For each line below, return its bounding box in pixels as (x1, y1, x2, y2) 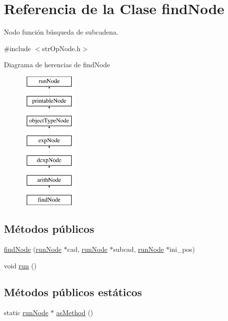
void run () (4, 260, 37, 270)
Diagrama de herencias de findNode (4, 59, 110, 70)
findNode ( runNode (4, 244, 62, 254)
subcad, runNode (113, 244, 164, 254)
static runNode (4, 307, 49, 317)
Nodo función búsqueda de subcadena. (4, 27, 118, 37)
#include (4, 43, 31, 53)
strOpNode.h (42, 43, 81, 53)
